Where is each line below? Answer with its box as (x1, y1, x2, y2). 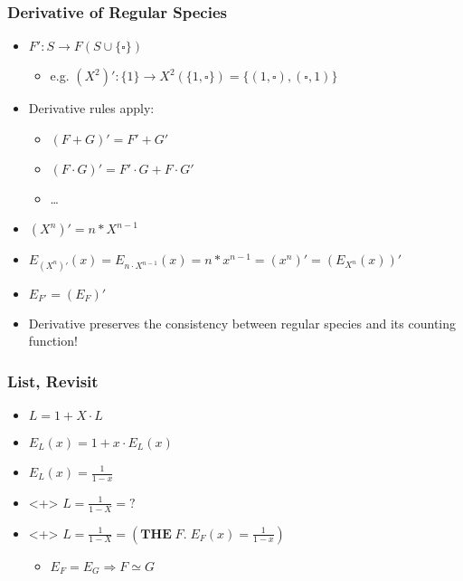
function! (28, 331, 78, 350)
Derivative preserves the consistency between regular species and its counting (28, 313, 457, 332)
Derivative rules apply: (28, 99, 155, 118)
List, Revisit (7, 369, 99, 392)
